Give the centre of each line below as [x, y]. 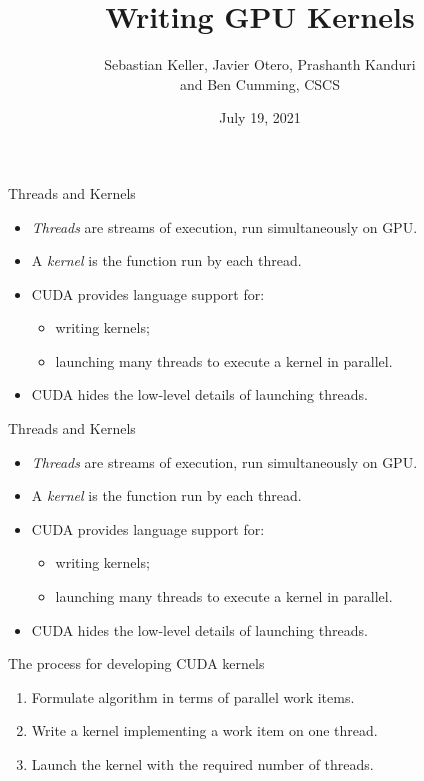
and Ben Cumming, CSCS [260, 83]
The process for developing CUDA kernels [136, 663]
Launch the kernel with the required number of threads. [202, 764]
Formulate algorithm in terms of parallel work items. [193, 696]
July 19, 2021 [260, 117]
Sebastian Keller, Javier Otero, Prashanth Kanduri [260, 64]
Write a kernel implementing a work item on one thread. [204, 730]
